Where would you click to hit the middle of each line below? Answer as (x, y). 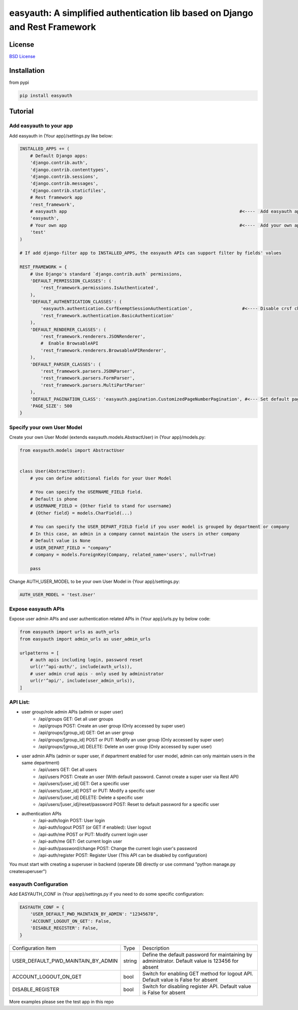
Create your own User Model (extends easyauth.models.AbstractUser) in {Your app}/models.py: (107, 437)
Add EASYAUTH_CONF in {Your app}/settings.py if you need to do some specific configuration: (107, 894)
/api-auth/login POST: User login (72, 821)
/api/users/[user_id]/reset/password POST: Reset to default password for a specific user (129, 804)
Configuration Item (34, 948)
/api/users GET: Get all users (68, 770)
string (130, 961)
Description (156, 948)
